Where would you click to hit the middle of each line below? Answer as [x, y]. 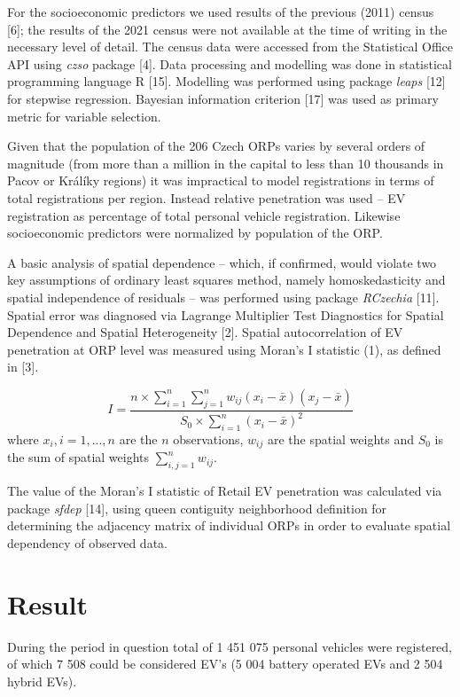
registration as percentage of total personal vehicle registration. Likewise [204, 215]
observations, [208, 439]
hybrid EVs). [42, 681]
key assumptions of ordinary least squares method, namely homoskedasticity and [226, 280]
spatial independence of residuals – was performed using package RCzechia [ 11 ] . [223, 297]
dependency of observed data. [87, 542]
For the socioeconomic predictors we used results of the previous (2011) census [221, 12]
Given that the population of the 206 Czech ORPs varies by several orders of [216, 146]
